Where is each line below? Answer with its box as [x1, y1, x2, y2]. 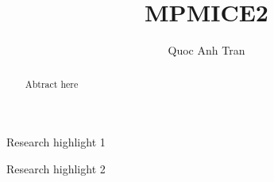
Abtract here [25, 77, 79, 90]
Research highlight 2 [6, 160, 106, 176]
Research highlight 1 [6, 134, 106, 150]
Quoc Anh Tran [168, 42, 245, 59]
